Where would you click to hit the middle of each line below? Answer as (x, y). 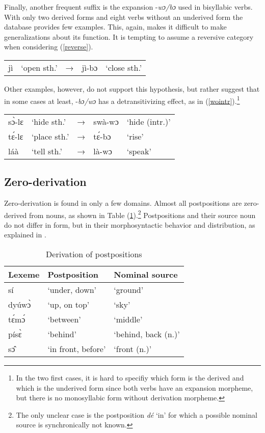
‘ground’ (129, 290)
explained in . (25, 235)
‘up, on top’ (69, 305)
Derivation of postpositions (94, 254)
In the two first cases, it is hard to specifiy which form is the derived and (130, 378)
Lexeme (24, 275)
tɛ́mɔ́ (17, 319)
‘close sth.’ (124, 67)
